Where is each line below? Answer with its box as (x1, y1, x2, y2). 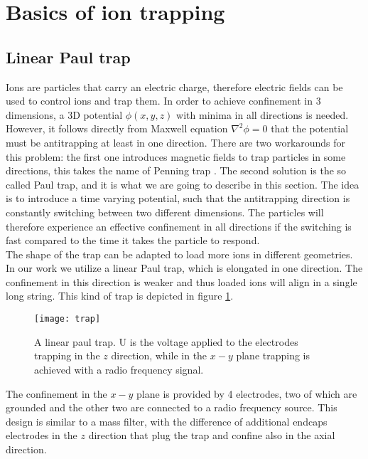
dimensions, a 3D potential (6, 107, 123, 122)
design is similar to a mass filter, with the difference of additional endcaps (6, 413, 328, 428)
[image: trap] (34, 314, 101, 325)
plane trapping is (236, 348, 310, 363)
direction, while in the (111, 348, 207, 363)
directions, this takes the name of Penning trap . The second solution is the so (6, 163, 347, 178)
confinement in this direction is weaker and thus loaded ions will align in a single (6, 274, 357, 289)
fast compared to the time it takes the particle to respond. (6, 233, 260, 248)
